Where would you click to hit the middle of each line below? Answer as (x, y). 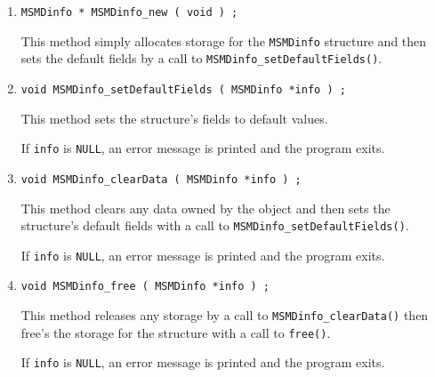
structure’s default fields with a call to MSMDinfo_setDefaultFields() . (215, 225)
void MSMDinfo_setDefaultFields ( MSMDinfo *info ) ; (183, 89)
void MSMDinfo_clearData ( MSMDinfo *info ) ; (161, 179)
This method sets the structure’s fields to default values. (174, 118)
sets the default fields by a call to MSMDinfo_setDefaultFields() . (201, 58)
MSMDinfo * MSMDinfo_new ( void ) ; (129, 12)
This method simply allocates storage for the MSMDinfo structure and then (224, 40)
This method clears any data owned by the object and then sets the (205, 208)
